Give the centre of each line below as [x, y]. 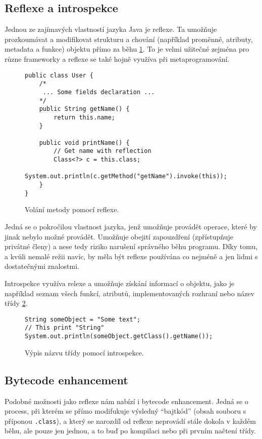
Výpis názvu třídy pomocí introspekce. [84, 352]
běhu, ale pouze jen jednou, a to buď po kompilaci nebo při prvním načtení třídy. [130, 431]
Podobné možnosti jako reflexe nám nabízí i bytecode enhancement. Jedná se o [126, 401]
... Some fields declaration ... [99, 92]
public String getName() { [84, 109]
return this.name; [84, 117]
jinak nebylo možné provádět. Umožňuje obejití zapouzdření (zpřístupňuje [119, 236]
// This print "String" [65, 328]
